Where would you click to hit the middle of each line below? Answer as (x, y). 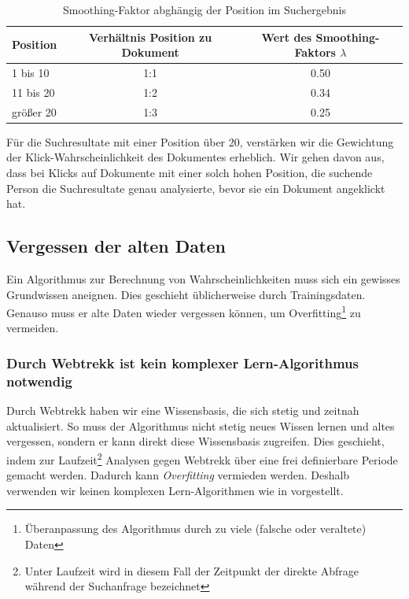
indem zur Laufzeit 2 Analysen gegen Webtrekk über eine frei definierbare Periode (202, 458)
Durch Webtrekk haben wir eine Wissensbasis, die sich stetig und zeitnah (183, 410)
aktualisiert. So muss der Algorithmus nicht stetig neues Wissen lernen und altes (201, 425)
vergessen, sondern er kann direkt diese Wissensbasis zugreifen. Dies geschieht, (195, 441)
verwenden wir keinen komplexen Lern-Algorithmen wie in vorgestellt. (175, 490)
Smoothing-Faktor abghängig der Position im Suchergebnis (204, 9)
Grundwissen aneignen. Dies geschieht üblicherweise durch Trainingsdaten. (186, 294)
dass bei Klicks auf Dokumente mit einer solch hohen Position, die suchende (190, 172)
